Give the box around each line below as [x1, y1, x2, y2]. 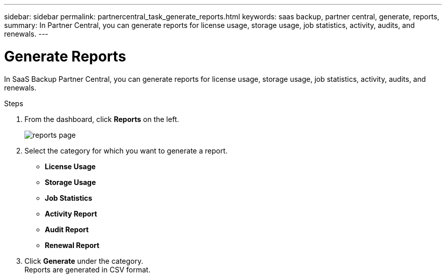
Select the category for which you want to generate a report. [24, 146, 228, 155]
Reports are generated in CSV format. [24, 265, 151, 274]
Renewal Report [45, 240, 100, 250]
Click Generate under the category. [24, 256, 144, 265]
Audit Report [45, 225, 89, 234]
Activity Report [45, 209, 97, 218]
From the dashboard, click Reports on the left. [24, 114, 179, 123]
